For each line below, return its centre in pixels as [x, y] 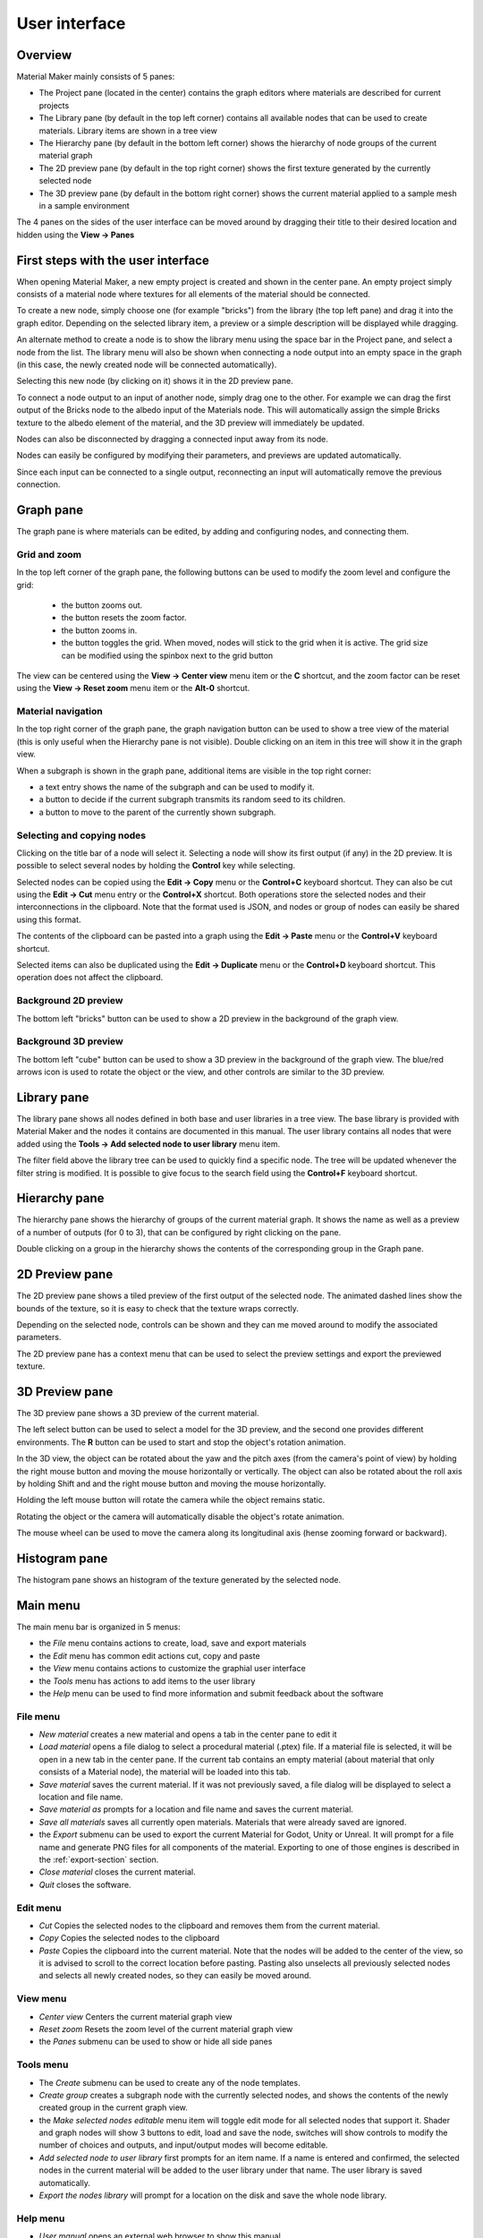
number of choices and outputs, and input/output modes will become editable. [183, 2145]
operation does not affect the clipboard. [90, 978]
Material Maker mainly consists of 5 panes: [96, 77]
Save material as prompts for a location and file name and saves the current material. [196, 1809]
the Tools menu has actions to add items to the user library [147, 1681]
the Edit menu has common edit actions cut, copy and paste [149, 1655]
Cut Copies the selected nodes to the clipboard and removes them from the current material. [209, 1926]
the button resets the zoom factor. [124, 618]
